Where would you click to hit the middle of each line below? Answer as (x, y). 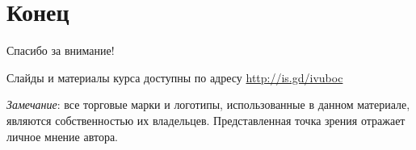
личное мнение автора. (62, 136)
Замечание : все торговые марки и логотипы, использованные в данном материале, (208, 104)
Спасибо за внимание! (61, 50)
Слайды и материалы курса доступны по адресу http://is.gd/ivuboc (175, 77)
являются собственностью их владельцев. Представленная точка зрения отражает (206, 120)
